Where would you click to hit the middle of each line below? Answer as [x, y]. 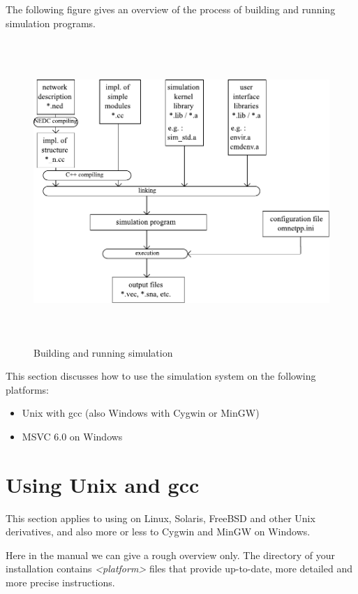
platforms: [27, 389]
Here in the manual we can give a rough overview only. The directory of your [170, 555]
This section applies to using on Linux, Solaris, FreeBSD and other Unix [161, 518]
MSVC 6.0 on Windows [72, 436]
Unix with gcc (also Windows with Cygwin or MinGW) [141, 413]
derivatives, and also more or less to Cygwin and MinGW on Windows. [158, 532]
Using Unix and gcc [103, 484]
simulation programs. [51, 23]
